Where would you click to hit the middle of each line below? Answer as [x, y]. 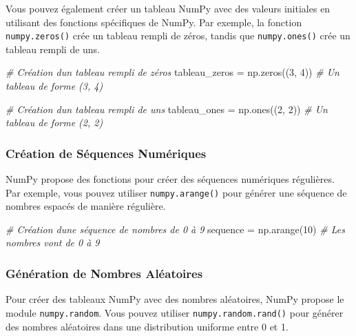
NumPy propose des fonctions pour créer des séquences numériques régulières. [170, 179]
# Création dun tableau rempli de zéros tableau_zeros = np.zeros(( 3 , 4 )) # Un [172, 72]
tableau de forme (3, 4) [54, 86]
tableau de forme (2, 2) [54, 122]
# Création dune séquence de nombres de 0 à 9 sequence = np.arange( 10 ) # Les [175, 229]
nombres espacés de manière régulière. [86, 206]
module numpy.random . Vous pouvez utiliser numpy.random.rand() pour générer [175, 312]
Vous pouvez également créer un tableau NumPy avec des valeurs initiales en [168, 8]
